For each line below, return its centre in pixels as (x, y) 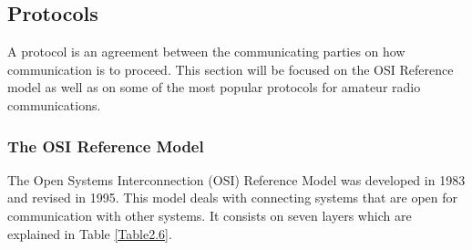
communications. (54, 104)
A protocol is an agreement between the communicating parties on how (206, 52)
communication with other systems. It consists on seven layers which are (210, 215)
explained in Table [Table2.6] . (90, 233)
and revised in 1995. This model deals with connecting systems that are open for (233, 198)
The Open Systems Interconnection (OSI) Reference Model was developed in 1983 (236, 179)
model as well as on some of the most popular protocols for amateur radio (214, 87)
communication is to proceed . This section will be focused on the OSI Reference (231, 69)
